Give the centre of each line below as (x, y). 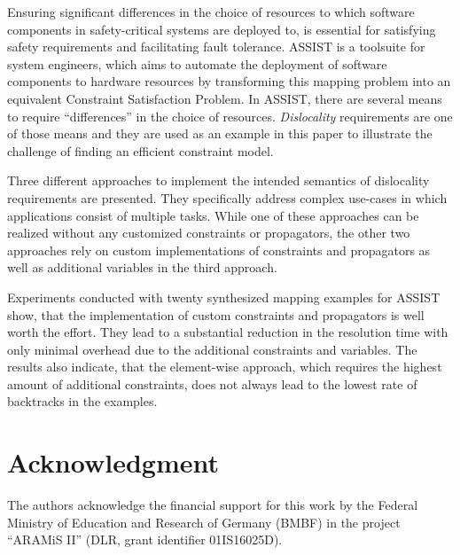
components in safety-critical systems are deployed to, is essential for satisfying (222, 29)
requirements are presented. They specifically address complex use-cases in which (227, 197)
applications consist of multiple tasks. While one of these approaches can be (213, 215)
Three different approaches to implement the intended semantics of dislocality (218, 180)
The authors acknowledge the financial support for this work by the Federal (213, 505)
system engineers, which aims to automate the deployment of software (197, 63)
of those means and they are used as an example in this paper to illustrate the (220, 133)
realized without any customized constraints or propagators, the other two (209, 233)
